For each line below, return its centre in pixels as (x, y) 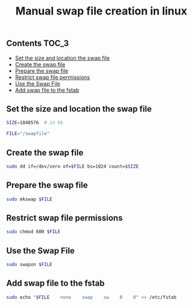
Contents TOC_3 (38, 43)
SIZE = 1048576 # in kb (35, 123)
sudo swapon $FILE (29, 265)
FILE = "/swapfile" (28, 134)
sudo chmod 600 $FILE (33, 232)
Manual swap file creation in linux (101, 11)
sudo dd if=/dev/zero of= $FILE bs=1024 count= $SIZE (72, 166)
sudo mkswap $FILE (29, 199)
